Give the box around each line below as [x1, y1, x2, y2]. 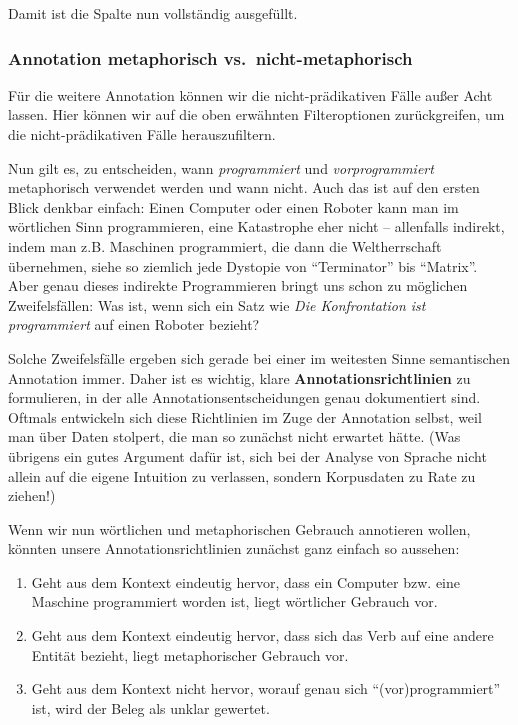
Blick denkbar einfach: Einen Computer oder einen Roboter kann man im [8, 196, 459, 217]
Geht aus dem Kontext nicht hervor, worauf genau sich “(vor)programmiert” [31, 678, 501, 699]
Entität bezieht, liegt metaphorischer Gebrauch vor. [31, 644, 349, 665]
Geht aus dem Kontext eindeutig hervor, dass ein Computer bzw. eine [31, 571, 460, 592]
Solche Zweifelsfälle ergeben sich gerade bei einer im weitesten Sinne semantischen [8, 347, 511, 368]
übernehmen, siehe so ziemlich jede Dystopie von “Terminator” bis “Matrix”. [8, 255, 478, 276]
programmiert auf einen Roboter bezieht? [8, 314, 260, 335]
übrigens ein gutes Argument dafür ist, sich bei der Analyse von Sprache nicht [8, 445, 487, 466]
